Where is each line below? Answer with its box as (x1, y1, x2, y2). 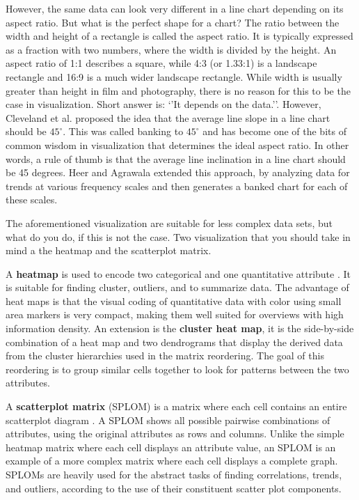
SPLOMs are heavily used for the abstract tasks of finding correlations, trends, (6, 467, 342, 481)
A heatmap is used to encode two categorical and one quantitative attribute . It (6, 266, 351, 281)
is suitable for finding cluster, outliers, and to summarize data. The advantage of (6, 280, 349, 295)
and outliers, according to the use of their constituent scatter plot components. (6, 481, 342, 495)
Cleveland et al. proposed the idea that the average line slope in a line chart (6, 110, 330, 125)
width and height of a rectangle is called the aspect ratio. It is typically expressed (6, 29, 353, 43)
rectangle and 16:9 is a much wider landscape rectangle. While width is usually (6, 69, 342, 84)
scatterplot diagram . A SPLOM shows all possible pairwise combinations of (6, 412, 330, 427)
